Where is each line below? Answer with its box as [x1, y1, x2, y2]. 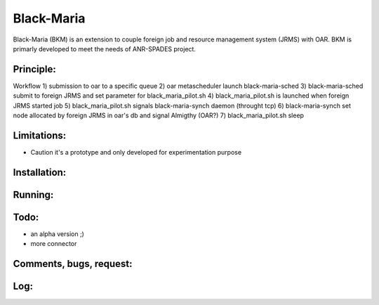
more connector [30, 240, 77, 248]
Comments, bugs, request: [13, 258, 133, 270]
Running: [13, 188, 54, 200]
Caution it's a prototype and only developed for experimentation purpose [30, 148, 242, 156]
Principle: [13, 63, 56, 75]
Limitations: [13, 129, 67, 141]
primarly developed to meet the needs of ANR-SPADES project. [13, 44, 197, 53]
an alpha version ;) [30, 229, 84, 238]
